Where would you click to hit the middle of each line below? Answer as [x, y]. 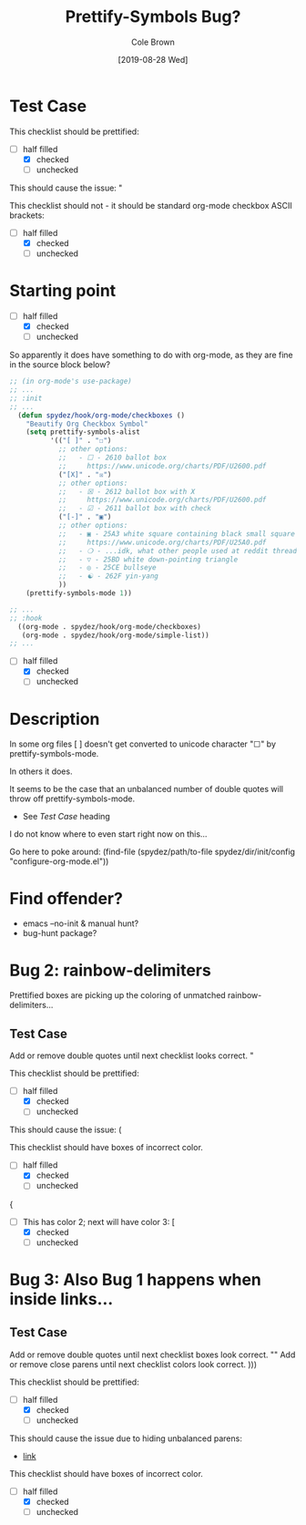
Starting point [63, 291]
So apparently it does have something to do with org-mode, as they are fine [151, 355]
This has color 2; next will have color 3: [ [99, 1221]
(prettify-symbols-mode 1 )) [79, 593]
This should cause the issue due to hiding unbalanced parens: [126, 1438]
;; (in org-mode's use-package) [71, 381]
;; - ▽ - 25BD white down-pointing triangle [148, 559]
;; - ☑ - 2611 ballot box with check [135, 509]
